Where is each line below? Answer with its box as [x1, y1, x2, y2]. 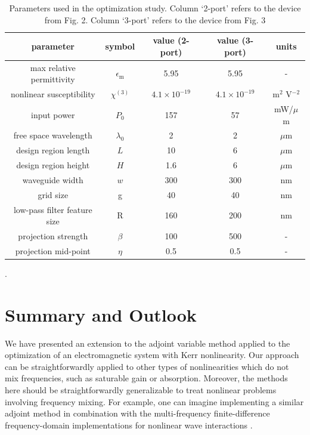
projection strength [18, 230, 88, 242]
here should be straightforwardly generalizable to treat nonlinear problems [5, 384, 277, 396]
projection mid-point [15, 244, 91, 257]
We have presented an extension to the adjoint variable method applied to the [5, 337, 290, 349]
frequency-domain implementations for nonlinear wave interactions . [5, 418, 253, 431]
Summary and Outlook [5, 302, 197, 326]
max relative [30, 61, 76, 73]
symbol [105, 39, 135, 52]
